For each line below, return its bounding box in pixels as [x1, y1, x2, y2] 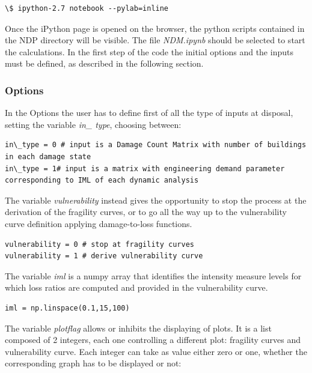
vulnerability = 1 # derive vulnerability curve [5, 252, 203, 261]
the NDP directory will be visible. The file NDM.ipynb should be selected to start [5, 34, 305, 46]
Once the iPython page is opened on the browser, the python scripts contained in [5, 22, 305, 34]
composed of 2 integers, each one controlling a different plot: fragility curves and [5, 333, 301, 346]
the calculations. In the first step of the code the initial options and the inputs [5, 45, 293, 58]
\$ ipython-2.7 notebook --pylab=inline [5, 4, 169, 13]
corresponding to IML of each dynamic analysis [5, 176, 199, 185]
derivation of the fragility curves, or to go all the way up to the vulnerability [5, 205, 287, 218]
